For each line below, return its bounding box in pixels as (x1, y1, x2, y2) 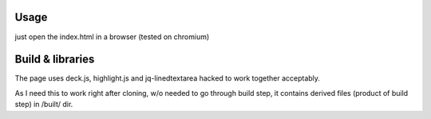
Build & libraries (14, 53, 95, 66)
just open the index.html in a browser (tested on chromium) (14, 32, 210, 42)
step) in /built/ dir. (14, 100, 73, 109)
